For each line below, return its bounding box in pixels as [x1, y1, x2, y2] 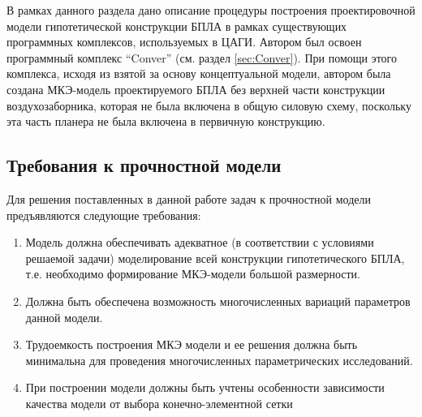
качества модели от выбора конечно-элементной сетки [25, 394, 293, 411]
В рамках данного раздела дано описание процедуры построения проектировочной [6, 2, 416, 18]
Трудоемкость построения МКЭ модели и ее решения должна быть [25, 336, 358, 353]
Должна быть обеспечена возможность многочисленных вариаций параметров [25, 292, 411, 309]
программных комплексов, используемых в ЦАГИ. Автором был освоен [6, 33, 362, 50]
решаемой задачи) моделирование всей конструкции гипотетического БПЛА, [25, 249, 405, 266]
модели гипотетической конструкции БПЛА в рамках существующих [6, 17, 347, 34]
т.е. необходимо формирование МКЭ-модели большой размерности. [25, 265, 360, 282]
